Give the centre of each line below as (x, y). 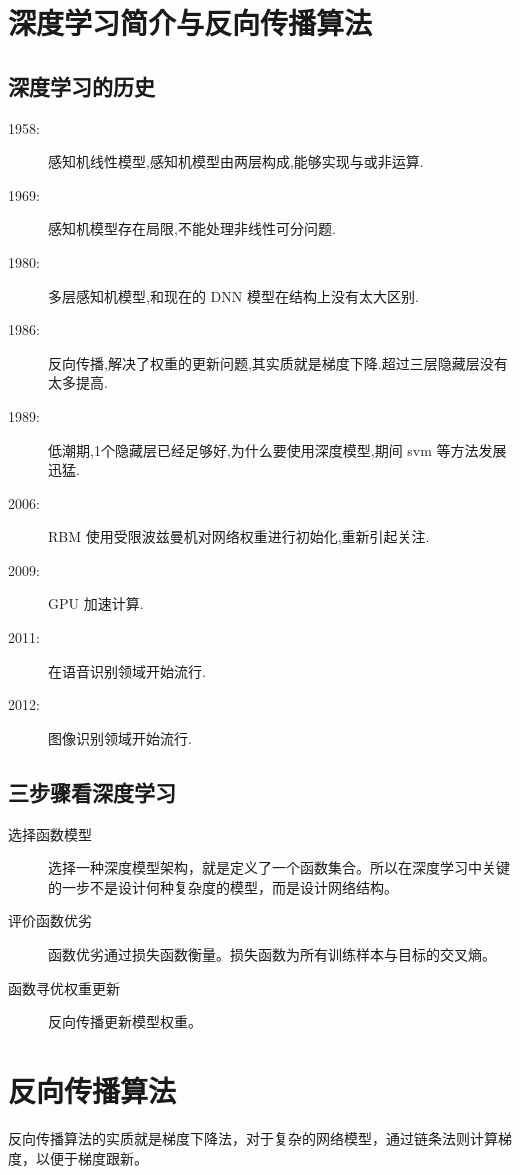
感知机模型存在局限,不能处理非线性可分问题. (192, 228)
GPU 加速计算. (96, 603)
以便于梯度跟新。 (91, 1157)
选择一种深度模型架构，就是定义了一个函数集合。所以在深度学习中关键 (279, 867)
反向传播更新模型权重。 (125, 1021)
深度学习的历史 (81, 85)
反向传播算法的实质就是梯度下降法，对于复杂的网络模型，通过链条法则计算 (253, 1137)
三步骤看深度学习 (92, 791)
